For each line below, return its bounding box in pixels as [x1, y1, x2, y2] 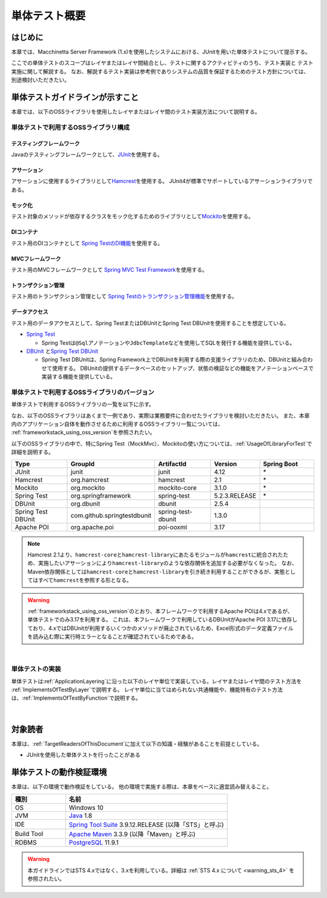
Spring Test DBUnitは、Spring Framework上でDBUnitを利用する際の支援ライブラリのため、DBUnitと [41, 356, 292, 363]
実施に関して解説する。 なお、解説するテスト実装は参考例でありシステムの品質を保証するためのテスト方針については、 [11, 67, 309, 75]
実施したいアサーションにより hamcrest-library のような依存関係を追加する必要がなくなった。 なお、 [38, 560, 298, 567]
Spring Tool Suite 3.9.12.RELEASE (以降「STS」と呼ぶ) [68, 820, 224, 829]
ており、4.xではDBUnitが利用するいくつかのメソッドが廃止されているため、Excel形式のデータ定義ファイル [27, 625, 294, 632]
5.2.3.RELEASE [214, 491, 257, 500]
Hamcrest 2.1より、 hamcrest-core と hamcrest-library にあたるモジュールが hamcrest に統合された [27, 551, 283, 558]
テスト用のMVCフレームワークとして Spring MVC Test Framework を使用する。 [11, 266, 208, 273]
